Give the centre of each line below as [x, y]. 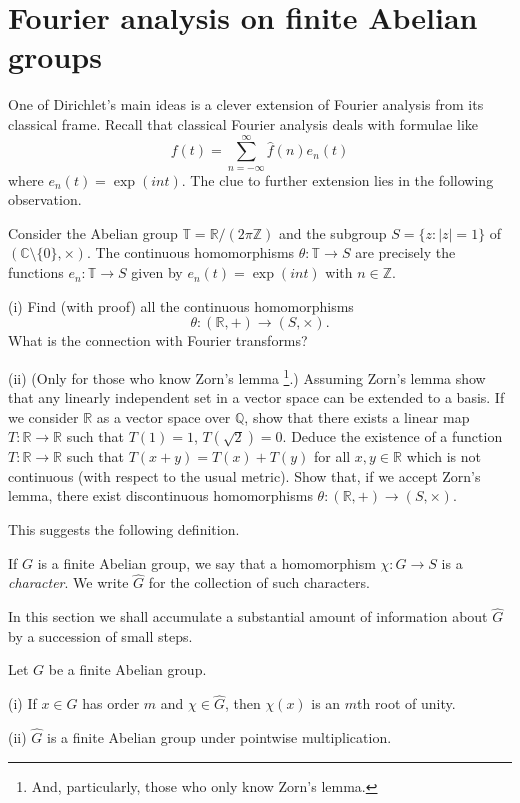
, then [242, 703]
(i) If [22, 703]
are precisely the [405, 252]
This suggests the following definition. [124, 529]
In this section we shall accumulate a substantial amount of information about [248, 616]
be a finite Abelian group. [127, 669]
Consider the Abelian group [93, 232]
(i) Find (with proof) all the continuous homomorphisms [181, 305]
